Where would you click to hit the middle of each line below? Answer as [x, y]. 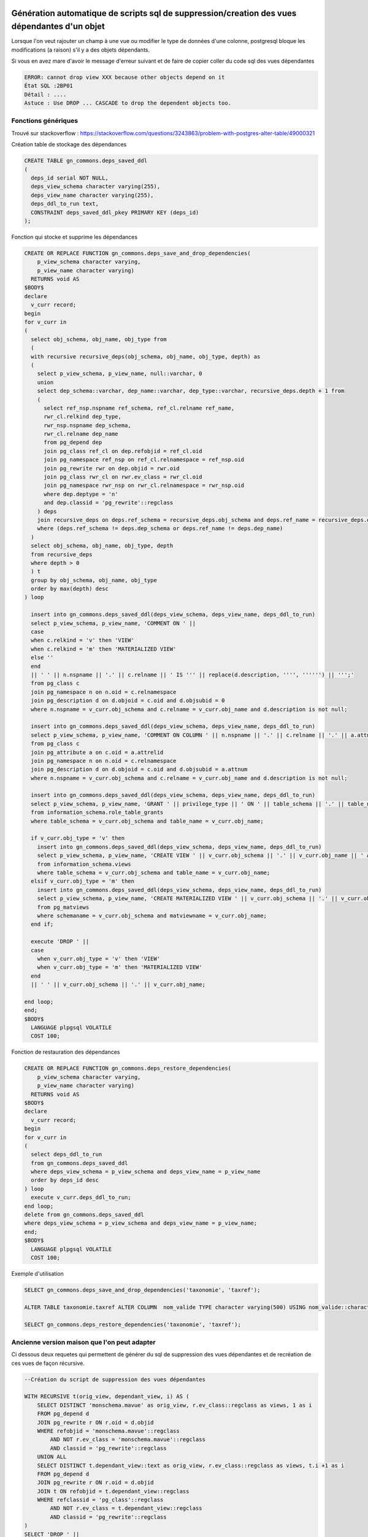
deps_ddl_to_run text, [65, 204]
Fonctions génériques [45, 121]
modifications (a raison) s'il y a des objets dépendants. [81, 50]
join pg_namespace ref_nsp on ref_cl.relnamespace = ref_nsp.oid [144, 460]
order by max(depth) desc [70, 589]
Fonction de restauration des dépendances [66, 1052]
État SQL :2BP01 [49, 86]
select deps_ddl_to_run [67, 1155]
